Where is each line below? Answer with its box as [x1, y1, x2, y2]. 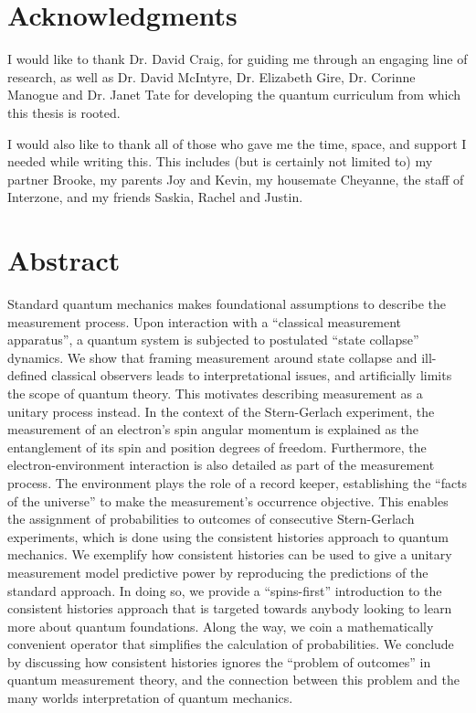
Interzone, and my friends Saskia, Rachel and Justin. [7, 187, 303, 207]
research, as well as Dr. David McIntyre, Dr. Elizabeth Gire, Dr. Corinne [7, 67, 416, 86]
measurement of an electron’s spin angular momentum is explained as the [7, 420, 419, 439]
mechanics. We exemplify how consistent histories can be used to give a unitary [7, 545, 452, 564]
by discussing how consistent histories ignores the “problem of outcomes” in [7, 652, 431, 671]
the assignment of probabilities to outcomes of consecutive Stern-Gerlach [7, 509, 415, 528]
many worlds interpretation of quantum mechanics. [7, 688, 293, 708]
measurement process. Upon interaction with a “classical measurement [7, 312, 402, 331]
